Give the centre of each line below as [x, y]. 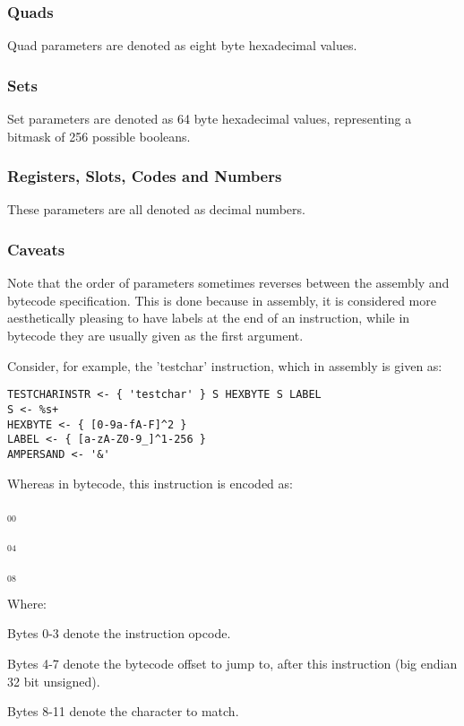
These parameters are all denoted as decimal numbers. [156, 209]
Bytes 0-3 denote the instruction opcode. [119, 633]
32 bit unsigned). [54, 681]
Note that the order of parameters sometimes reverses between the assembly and [228, 283]
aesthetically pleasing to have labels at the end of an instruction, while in [209, 318]
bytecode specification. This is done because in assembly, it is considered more [222, 300]
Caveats [36, 249]
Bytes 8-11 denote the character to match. [123, 711]
